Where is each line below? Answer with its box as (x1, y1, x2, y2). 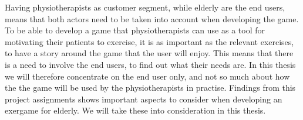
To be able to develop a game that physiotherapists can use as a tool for (5, 24, 265, 36)
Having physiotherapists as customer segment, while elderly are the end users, (5, 1, 285, 13)
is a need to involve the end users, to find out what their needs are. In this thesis (5, 58, 296, 70)
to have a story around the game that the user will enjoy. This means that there (5, 47, 294, 59)
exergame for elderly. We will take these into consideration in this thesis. (5, 104, 266, 116)
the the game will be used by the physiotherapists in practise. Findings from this (5, 81, 296, 94)
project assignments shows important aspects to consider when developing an (5, 92, 282, 105)
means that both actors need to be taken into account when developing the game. (5, 12, 299, 25)
